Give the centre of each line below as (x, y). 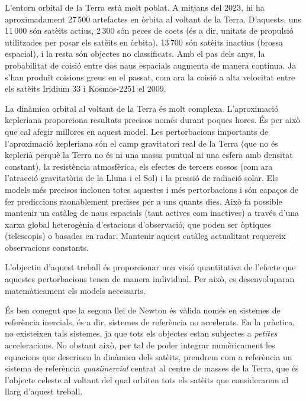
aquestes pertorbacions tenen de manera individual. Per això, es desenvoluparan (150, 279)
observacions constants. (47, 247)
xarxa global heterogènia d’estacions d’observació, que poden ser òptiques (138, 224)
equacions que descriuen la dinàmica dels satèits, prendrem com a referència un (149, 356)
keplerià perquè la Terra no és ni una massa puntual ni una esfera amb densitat (149, 155)
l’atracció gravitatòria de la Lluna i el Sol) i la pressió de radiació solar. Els (141, 178)
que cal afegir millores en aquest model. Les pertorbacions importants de (137, 131)
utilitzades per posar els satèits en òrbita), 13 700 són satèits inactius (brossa (144, 42)
